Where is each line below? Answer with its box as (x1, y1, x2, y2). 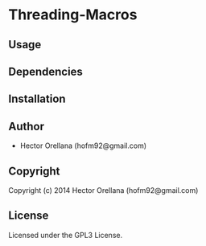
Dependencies (8, 64, 83, 78)
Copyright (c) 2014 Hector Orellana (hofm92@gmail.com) (8, 185, 199, 195)
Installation (8, 92, 66, 106)
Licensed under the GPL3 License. (8, 230, 123, 240)
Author (8, 119, 44, 133)
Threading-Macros (8, 6, 138, 24)
